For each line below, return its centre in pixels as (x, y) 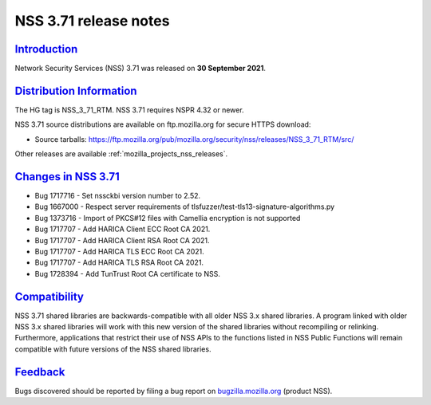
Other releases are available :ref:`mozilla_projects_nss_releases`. (121, 154)
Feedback (40, 372)
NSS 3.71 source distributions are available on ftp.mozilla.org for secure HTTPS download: (163, 124)
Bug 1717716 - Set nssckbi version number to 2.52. (118, 196)
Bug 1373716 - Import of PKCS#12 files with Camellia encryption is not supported (168, 218)
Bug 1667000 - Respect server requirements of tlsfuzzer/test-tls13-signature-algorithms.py (185, 206)
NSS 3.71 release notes (92, 21)
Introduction (46, 49)
